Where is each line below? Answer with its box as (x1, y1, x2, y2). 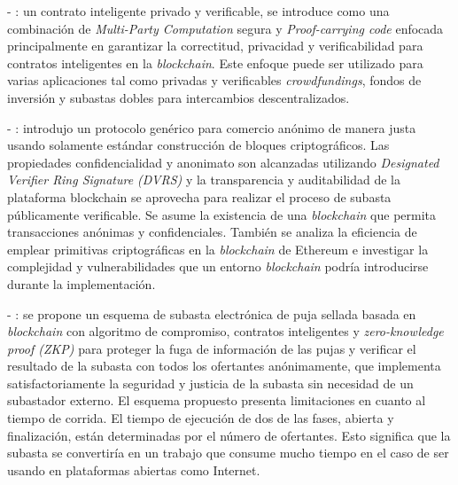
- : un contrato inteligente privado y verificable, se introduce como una (7, 2, 390, 20)
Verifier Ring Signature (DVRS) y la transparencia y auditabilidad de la (7, 170, 400, 189)
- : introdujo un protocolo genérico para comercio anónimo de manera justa (7, 118, 416, 137)
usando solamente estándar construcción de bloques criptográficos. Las (7, 136, 390, 154)
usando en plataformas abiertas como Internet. (7, 460, 260, 479)
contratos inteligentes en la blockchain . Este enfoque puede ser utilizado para (7, 53, 423, 72)
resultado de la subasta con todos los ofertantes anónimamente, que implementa (7, 356, 441, 375)
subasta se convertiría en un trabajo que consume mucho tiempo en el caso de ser (7, 443, 449, 462)
